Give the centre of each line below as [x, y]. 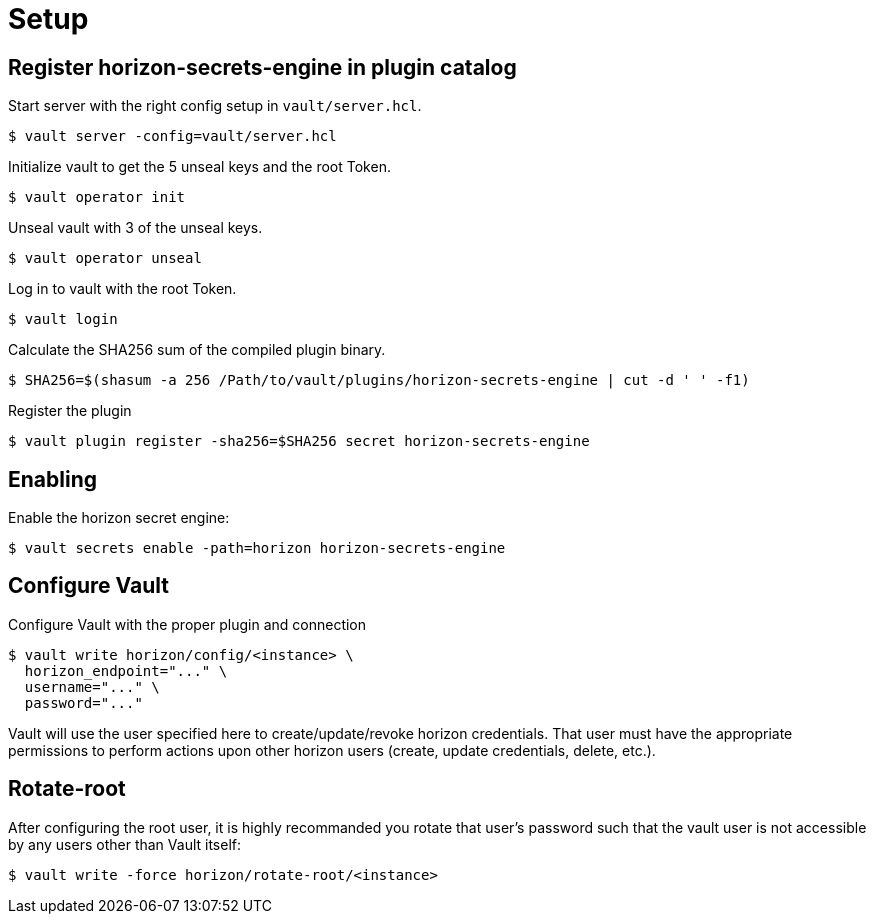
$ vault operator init [97, 197]
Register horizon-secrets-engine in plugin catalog [262, 67]
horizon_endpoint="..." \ [126, 670]
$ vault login [63, 319]
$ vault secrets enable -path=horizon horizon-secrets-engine [257, 548]
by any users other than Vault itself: [125, 844]
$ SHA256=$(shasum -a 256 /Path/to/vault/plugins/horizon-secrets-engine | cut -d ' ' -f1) [379, 380]
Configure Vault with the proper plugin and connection [187, 624]
